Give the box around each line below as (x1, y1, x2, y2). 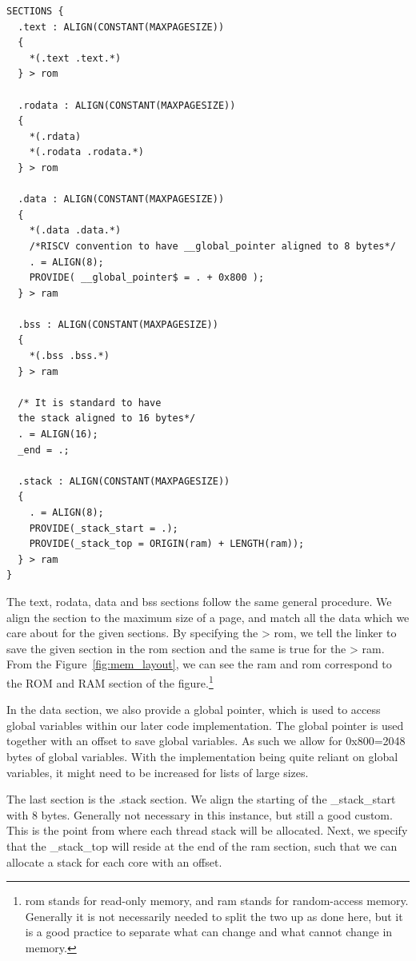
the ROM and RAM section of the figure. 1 (6, 672, 214, 691)
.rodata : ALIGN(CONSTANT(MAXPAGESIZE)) (18, 99, 236, 111)
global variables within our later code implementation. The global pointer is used (6, 716, 404, 733)
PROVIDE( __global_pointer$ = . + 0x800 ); (29, 272, 265, 284)
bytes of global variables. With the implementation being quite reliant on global (6, 748, 398, 764)
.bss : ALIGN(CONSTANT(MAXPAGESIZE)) (18, 318, 218, 330)
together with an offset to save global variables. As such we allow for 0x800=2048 (6, 732, 406, 749)
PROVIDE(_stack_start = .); (29, 522, 178, 534)
